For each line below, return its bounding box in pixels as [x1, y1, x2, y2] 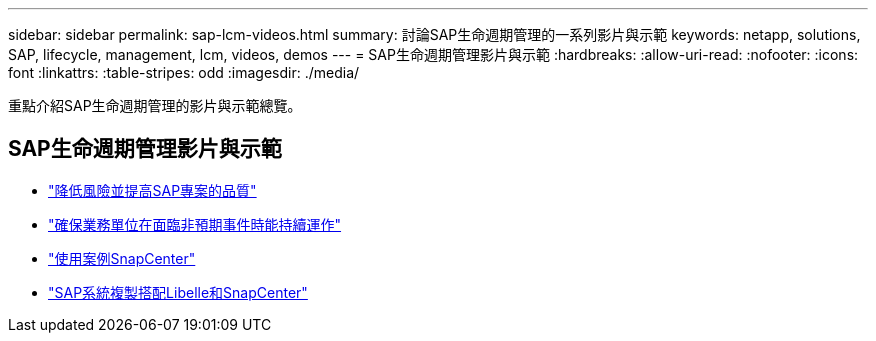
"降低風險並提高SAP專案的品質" [48, 181, 257, 199]
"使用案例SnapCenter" [48, 249, 196, 267]
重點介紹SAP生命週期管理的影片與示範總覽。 [8, 97, 302, 114]
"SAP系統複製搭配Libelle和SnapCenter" [48, 283, 308, 301]
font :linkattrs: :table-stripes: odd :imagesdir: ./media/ [8, 64, 360, 81]
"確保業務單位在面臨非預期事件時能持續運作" [48, 215, 342, 233]
